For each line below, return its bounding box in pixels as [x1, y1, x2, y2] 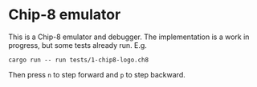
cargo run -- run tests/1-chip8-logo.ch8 [8, 56, 149, 64]
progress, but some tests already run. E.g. [8, 40, 147, 49]
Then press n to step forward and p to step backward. [8, 69, 186, 79]
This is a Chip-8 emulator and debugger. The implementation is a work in [8, 32, 250, 42]
